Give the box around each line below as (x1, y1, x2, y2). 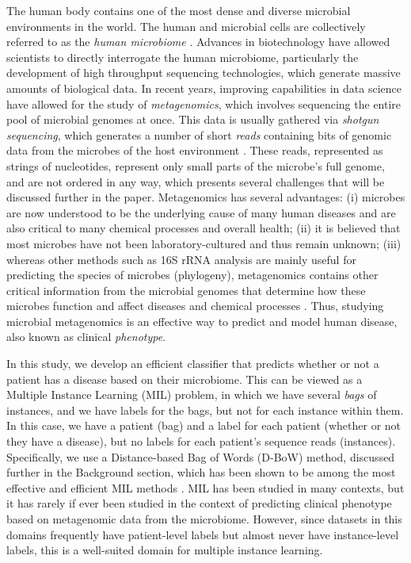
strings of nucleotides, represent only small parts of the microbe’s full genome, (6, 157, 385, 174)
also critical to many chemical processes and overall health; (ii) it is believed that (6, 220, 401, 236)
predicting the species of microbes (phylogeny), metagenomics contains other (6, 266, 379, 283)
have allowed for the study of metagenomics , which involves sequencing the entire (6, 95, 401, 112)
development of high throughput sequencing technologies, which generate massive (6, 64, 401, 81)
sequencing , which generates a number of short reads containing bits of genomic (6, 126, 392, 143)
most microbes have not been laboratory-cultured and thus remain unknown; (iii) (6, 235, 401, 251)
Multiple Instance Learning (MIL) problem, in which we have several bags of (6, 386, 377, 403)
